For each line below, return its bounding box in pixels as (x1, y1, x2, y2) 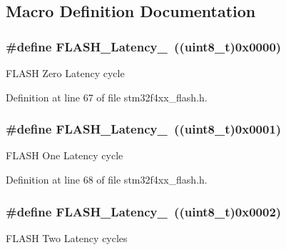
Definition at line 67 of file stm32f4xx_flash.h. (6, 89, 208, 104)
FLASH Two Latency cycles (6, 230, 128, 245)
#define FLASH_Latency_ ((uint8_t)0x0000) (6, 37, 282, 55)
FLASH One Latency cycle (6, 148, 123, 163)
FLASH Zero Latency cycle (6, 66, 125, 80)
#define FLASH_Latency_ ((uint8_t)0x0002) (6, 202, 282, 220)
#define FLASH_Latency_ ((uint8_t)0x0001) (6, 120, 282, 138)
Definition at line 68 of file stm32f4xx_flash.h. (6, 172, 208, 186)
